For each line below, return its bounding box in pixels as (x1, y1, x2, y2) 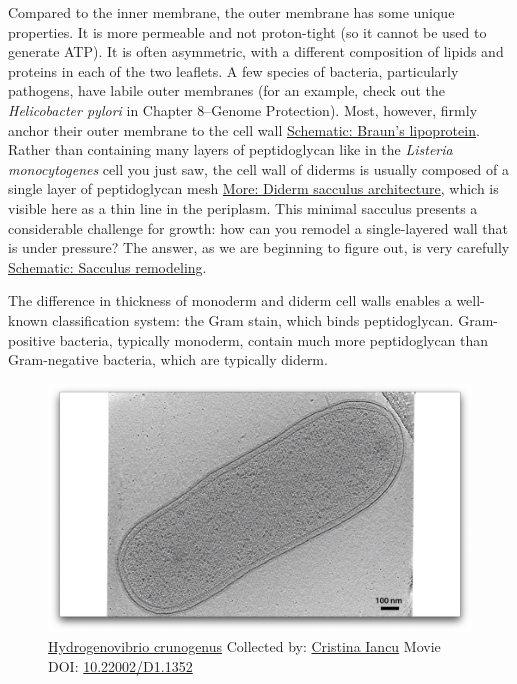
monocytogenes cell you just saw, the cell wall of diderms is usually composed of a (8, 158, 509, 179)
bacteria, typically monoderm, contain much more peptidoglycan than (59, 329, 489, 350)
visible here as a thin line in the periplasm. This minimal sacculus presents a (8, 197, 478, 218)
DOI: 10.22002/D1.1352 (48, 655, 193, 676)
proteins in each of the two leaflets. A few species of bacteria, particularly (8, 60, 459, 81)
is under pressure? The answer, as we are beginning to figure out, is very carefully (8, 237, 510, 258)
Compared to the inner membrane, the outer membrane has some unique (8, 2, 455, 22)
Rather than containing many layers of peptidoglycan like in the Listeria (8, 139, 453, 160)
